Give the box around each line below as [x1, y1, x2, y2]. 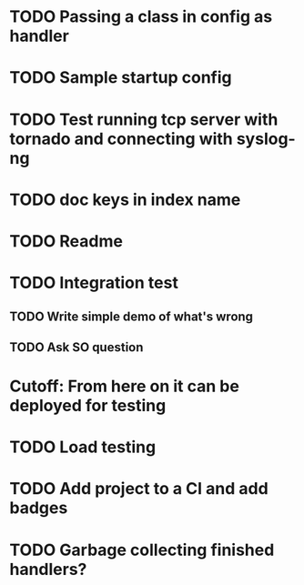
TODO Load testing [9, 437, 157, 458]
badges [9, 498, 68, 519]
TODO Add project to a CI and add [9, 479, 269, 499]
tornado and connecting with [9, 128, 234, 149]
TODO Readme [9, 230, 123, 251]
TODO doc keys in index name [9, 189, 241, 210]
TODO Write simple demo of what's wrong [9, 308, 253, 324]
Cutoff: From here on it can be [9, 376, 239, 397]
